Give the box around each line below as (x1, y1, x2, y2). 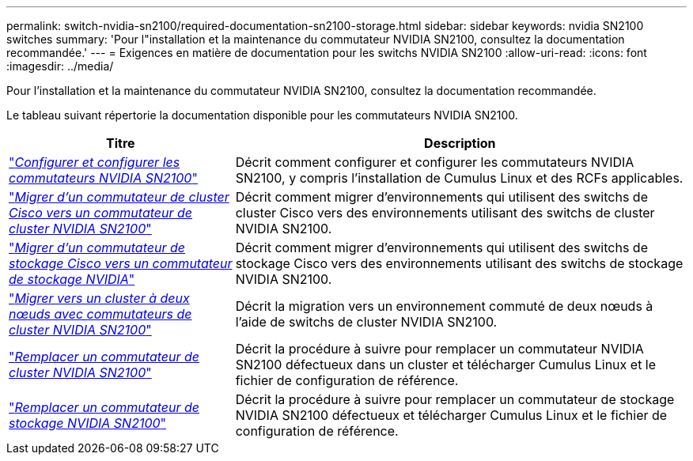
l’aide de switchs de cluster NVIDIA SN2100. (235, 314, 498, 330)
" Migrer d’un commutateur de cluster (9, 189, 229, 205)
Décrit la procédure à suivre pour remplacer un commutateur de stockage (235, 391, 675, 407)
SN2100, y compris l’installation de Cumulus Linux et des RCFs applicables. (235, 170, 684, 186)
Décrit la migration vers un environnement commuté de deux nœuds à (235, 298, 653, 314)
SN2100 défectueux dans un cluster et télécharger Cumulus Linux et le (235, 357, 657, 372)
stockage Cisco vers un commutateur (9, 255, 233, 271)
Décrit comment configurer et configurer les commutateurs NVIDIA (235, 154, 634, 170)
